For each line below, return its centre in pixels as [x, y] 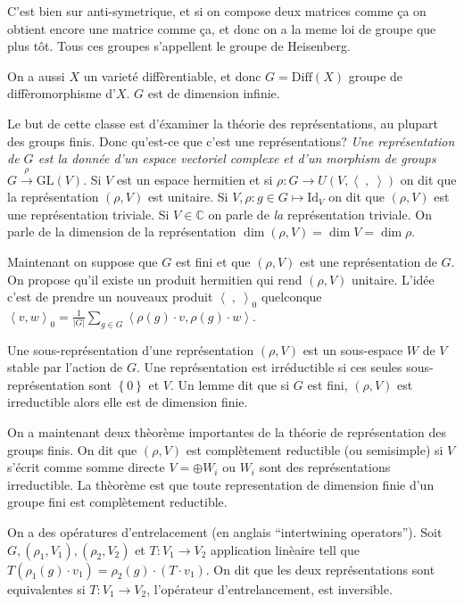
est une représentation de [369, 261]
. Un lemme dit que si [230, 384]
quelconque [291, 297]
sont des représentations [325, 467]
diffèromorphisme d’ [62, 93]
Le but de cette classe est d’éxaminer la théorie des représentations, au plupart [223, 123]
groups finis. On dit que [72, 449]
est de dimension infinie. [214, 93]
